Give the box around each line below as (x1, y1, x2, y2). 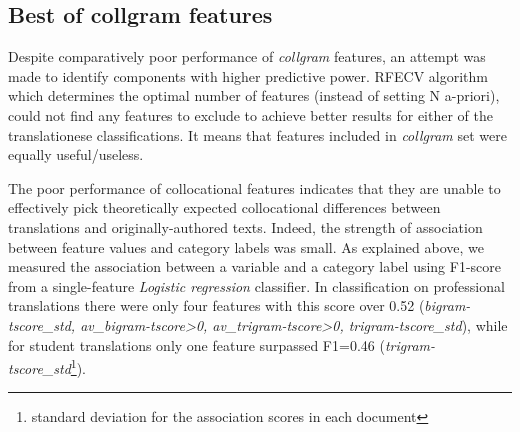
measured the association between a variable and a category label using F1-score (8, 256, 502, 277)
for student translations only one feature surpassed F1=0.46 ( (8, 334, 385, 355)
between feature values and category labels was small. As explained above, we (8, 236, 485, 257)
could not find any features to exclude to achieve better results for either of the (8, 104, 493, 125)
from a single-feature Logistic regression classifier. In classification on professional (8, 275, 505, 296)
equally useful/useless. (8, 144, 144, 165)
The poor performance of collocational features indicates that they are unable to (8, 177, 501, 198)
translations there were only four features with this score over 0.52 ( (8, 295, 425, 316)
